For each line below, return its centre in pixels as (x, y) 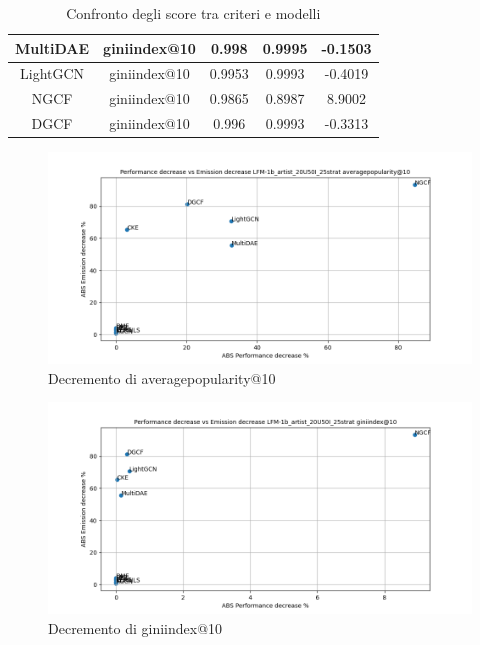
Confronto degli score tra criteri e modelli (193, 13)
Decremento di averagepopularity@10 (162, 377)
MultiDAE (52, 47)
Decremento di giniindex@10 (135, 628)
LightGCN (52, 73)
